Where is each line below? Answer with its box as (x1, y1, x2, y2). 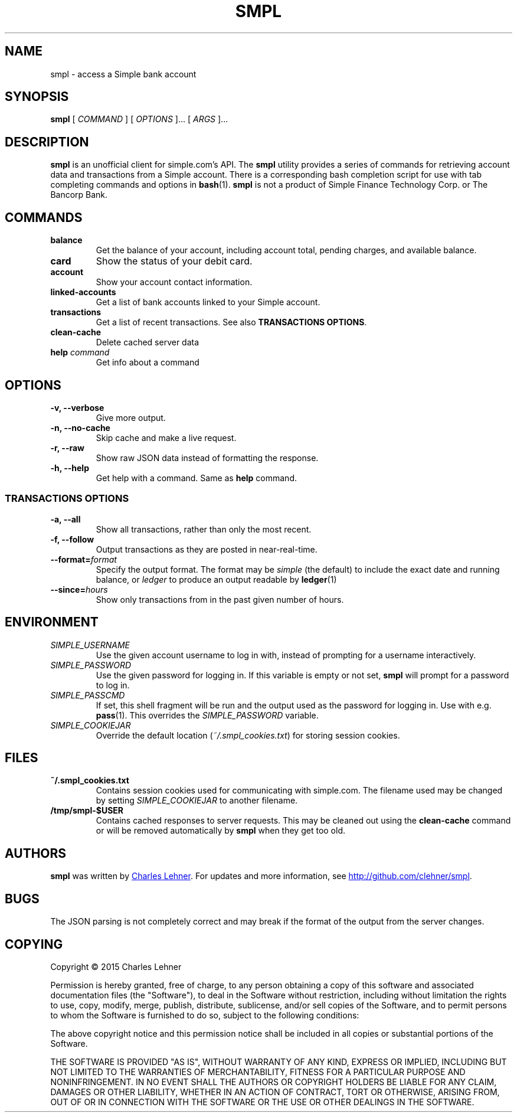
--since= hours (50, 584, 108, 595)
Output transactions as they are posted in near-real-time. (96, 544, 318, 554)
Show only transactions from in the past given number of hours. (96, 594, 344, 605)
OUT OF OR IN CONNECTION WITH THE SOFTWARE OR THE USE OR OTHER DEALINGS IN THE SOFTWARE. (50, 1096, 475, 1107)
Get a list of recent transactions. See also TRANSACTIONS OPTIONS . (96, 317, 367, 328)
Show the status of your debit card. (96, 255, 253, 267)
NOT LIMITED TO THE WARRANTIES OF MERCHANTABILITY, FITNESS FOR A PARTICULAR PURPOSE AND (50, 1066, 466, 1077)
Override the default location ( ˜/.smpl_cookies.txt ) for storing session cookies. (96, 730, 400, 740)
